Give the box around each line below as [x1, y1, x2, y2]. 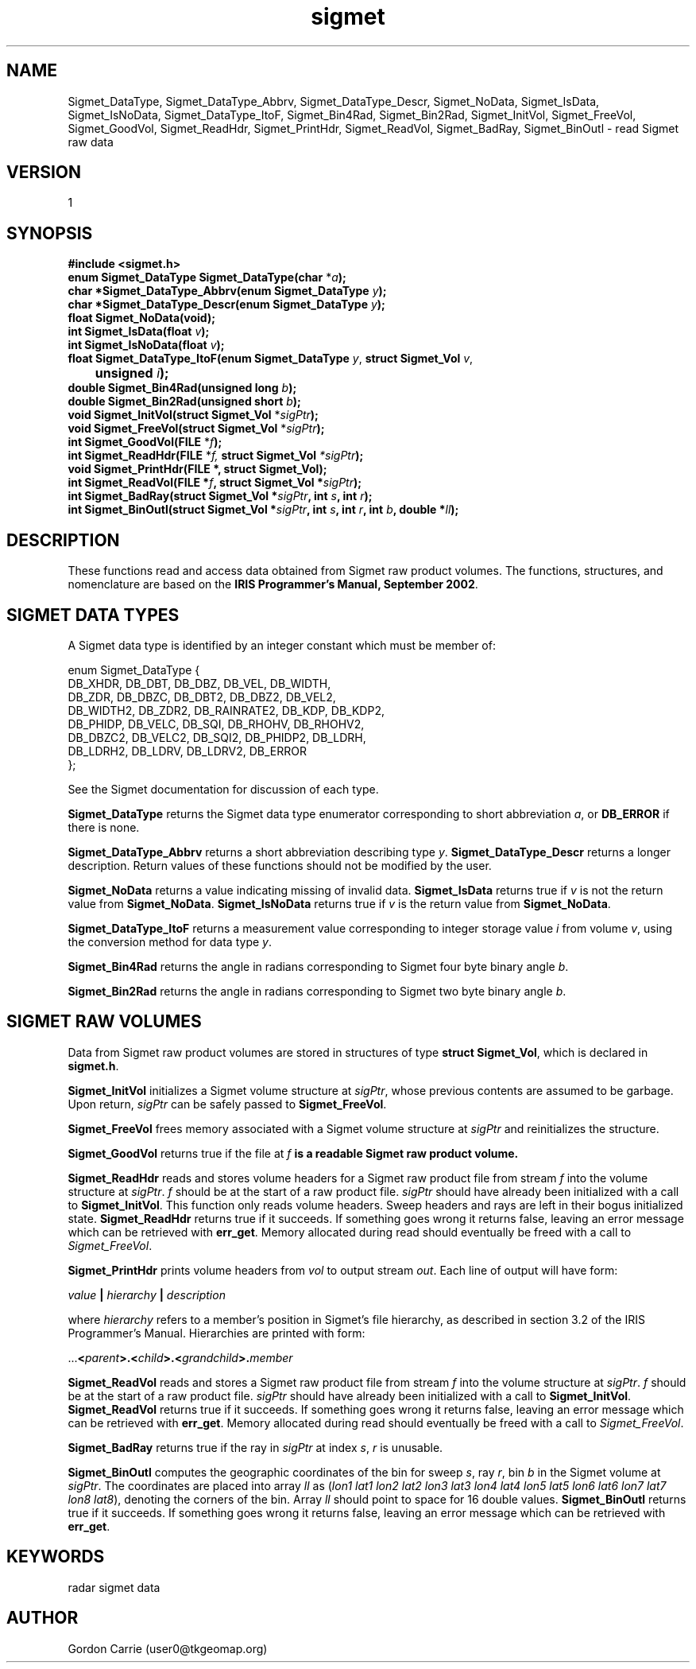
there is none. [68, 820, 140, 834]
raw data [68, 134, 114, 149]
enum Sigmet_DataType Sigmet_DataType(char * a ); [68, 270, 346, 285]
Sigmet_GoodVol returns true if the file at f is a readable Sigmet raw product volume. [68, 1146, 519, 1160]
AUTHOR [6, 1608, 79, 1628]
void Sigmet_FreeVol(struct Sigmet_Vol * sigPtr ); [68, 421, 325, 436]
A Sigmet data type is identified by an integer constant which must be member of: [68, 638, 496, 652]
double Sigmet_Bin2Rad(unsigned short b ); [68, 394, 301, 409]
